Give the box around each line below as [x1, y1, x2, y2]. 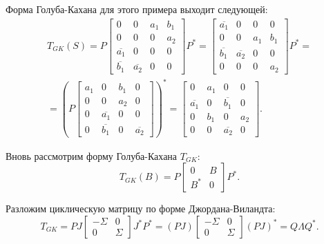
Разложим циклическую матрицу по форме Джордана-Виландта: [6, 201, 276, 216]
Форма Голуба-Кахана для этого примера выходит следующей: [6, 2, 268, 16]
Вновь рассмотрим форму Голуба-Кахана [6, 148, 178, 163]
